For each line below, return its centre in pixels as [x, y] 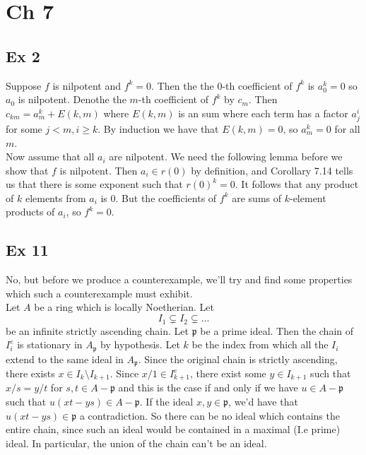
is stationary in [50, 344]
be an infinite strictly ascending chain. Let [98, 330]
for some [24, 128]
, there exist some [228, 373]
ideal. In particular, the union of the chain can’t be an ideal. [136, 443]
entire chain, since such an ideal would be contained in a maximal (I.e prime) [173, 429]
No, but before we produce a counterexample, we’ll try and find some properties [179, 279]
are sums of [257, 197]
